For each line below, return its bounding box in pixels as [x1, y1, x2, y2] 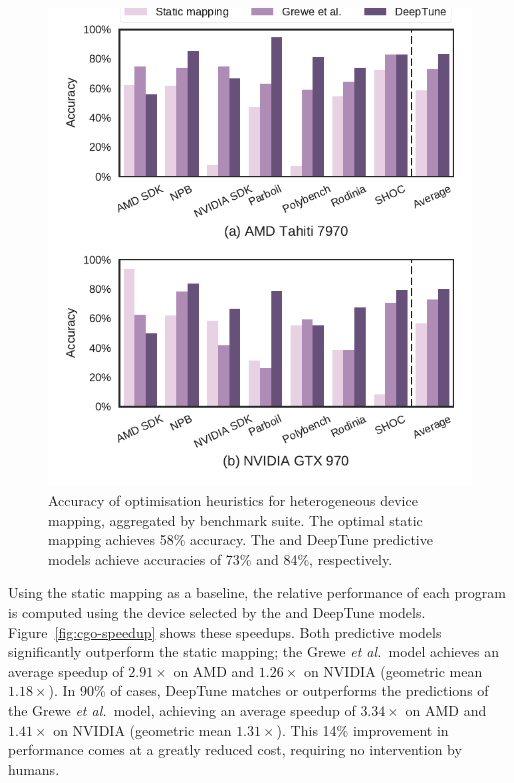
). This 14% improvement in [276, 719, 449, 740]
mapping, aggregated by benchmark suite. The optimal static [48, 509, 423, 530]
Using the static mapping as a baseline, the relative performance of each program [8, 582, 506, 603]
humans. [8, 758, 60, 779]
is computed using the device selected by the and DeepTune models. [8, 602, 426, 623]
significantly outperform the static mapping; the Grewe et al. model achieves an [8, 641, 500, 662]
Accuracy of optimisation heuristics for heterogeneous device [48, 490, 418, 511]
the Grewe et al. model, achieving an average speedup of [8, 700, 356, 721]
